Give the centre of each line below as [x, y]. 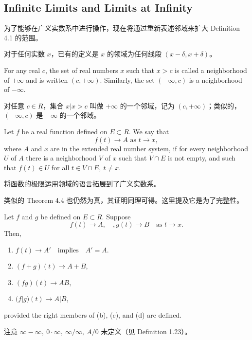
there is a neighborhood [61, 158]
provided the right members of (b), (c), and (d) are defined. [93, 315]
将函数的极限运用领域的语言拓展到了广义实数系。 [82, 184]
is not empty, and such [201, 158]
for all [61, 167]
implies [68, 250]
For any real [22, 70]
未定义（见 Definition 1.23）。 [146, 331]
